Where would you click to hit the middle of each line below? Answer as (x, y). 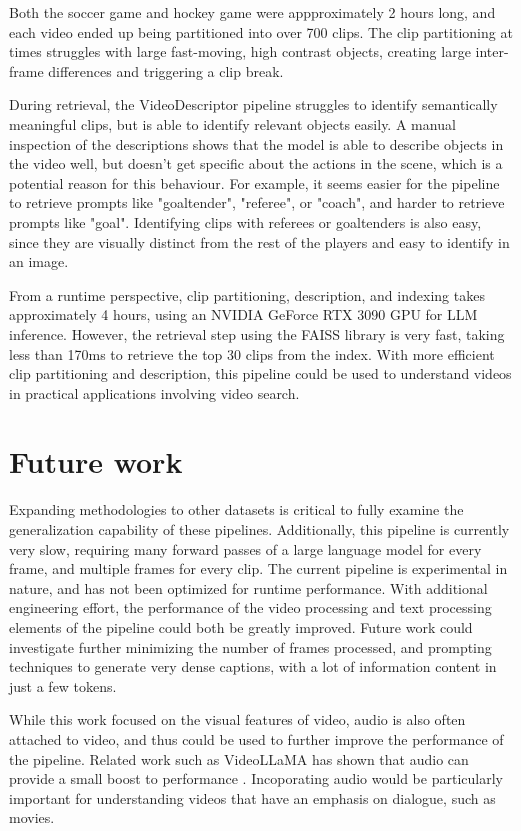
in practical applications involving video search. (154, 392)
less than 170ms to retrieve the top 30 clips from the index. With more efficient (252, 353)
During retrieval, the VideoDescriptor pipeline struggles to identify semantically (253, 104)
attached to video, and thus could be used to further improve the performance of (256, 738)
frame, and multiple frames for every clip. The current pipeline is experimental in (258, 568)
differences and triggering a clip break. (166, 70)
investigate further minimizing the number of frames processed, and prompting (250, 646)
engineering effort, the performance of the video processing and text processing (250, 607)
